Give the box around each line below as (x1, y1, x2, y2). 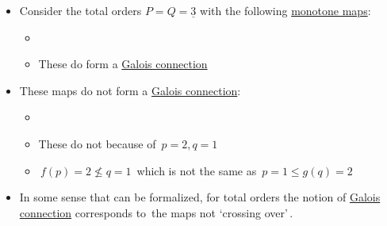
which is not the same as (136, 162, 257, 178)
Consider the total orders (19, 2, 142, 18)
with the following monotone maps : (200, 2, 371, 18)
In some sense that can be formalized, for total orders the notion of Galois (19, 189, 381, 205)
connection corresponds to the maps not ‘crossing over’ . (19, 204, 293, 220)
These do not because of (38, 135, 156, 151)
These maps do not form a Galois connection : (19, 82, 241, 98)
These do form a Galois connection (38, 56, 208, 72)
